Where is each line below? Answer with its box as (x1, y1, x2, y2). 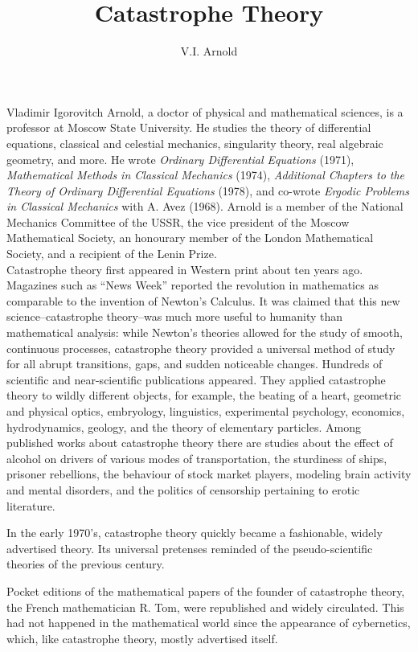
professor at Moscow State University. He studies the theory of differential (6, 119, 371, 136)
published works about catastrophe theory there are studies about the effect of (6, 434, 393, 451)
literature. (6, 497, 55, 514)
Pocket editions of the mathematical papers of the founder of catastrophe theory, (6, 582, 405, 599)
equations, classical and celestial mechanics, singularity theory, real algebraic (6, 134, 383, 151)
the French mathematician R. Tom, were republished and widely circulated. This (6, 598, 404, 615)
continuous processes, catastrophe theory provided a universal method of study (6, 339, 395, 356)
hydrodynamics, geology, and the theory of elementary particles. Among (6, 418, 361, 435)
